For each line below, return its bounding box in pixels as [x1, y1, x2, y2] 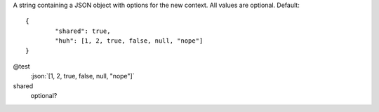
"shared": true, [55, 27, 111, 35]
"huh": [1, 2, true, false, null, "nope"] [55, 37, 204, 45]
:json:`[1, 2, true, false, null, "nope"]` [30, 72, 135, 80]
